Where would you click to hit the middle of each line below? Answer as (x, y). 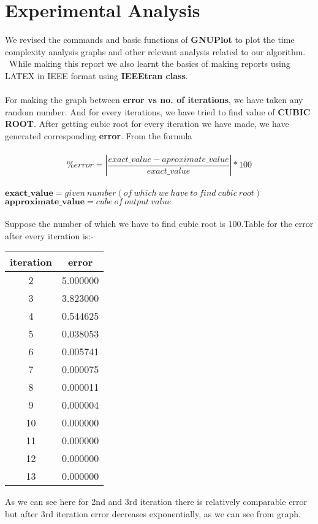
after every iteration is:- (49, 235)
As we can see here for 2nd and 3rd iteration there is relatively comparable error (156, 502)
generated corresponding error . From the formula (99, 135)
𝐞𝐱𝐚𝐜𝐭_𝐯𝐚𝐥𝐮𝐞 (29, 193)
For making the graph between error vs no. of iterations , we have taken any (154, 100)
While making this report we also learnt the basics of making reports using (150, 64)
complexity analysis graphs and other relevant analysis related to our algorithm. (155, 51)
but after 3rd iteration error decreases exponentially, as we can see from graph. (153, 514)
